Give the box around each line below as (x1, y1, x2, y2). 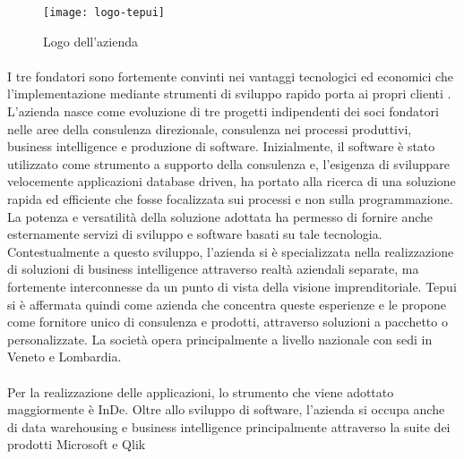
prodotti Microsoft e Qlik (7, 435, 146, 454)
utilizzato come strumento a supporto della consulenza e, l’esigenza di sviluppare (7, 154, 450, 173)
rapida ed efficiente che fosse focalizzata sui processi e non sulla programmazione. (7, 190, 453, 208)
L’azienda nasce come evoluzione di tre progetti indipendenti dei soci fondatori (7, 102, 439, 121)
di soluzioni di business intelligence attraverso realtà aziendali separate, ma (7, 259, 419, 278)
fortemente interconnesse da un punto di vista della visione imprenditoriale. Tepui (7, 276, 457, 295)
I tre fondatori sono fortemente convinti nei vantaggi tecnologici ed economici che (7, 66, 453, 85)
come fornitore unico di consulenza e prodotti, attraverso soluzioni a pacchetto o (7, 312, 448, 331)
